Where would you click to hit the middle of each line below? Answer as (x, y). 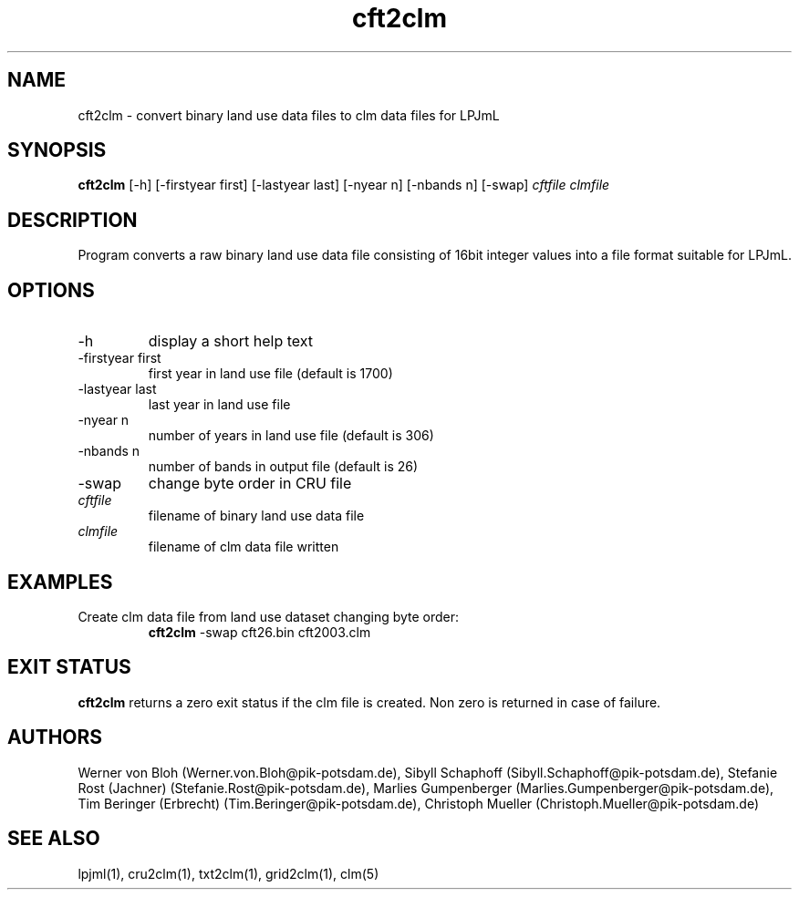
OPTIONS (51, 290)
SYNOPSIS (57, 150)
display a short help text (231, 341)
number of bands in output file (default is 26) (283, 467)
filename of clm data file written (244, 547)
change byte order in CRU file (250, 484)
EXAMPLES (60, 582)
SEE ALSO (54, 839)
